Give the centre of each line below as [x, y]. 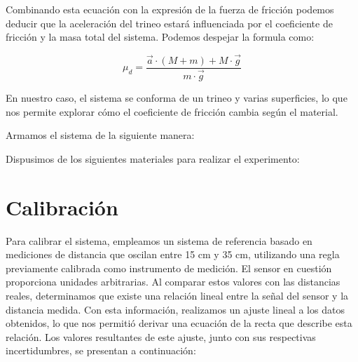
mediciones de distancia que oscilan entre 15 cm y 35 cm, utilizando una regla [173, 254]
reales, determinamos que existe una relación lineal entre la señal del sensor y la [177, 295]
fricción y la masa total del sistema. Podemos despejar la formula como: [160, 37]
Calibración [62, 207]
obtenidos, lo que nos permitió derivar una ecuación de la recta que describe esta [179, 323]
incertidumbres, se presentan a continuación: [101, 350]
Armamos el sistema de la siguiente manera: [100, 135]
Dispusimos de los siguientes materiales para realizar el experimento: [153, 158]
